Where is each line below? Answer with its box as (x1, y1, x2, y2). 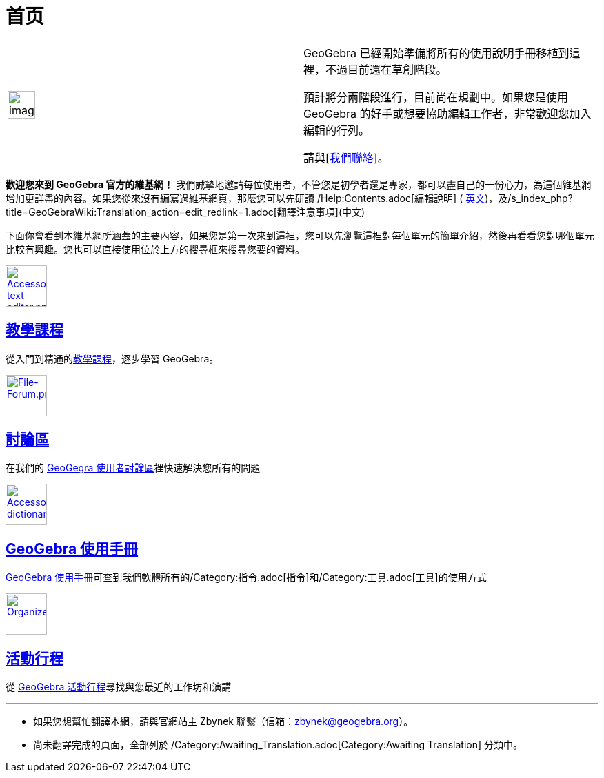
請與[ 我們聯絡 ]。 (303, 150, 389, 165)
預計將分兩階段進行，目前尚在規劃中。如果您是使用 (303, 90, 569, 104)
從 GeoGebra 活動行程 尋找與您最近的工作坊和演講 (6, 681, 232, 693)
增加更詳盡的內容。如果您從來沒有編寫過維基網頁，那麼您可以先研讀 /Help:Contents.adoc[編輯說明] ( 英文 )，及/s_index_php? (6, 192, 573, 204)
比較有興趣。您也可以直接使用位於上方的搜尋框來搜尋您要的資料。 (6, 243, 305, 255)
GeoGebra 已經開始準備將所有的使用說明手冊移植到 (303, 45, 570, 60)
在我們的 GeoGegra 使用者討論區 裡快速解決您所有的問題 (6, 462, 261, 474)
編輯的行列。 (303, 123, 370, 137)
